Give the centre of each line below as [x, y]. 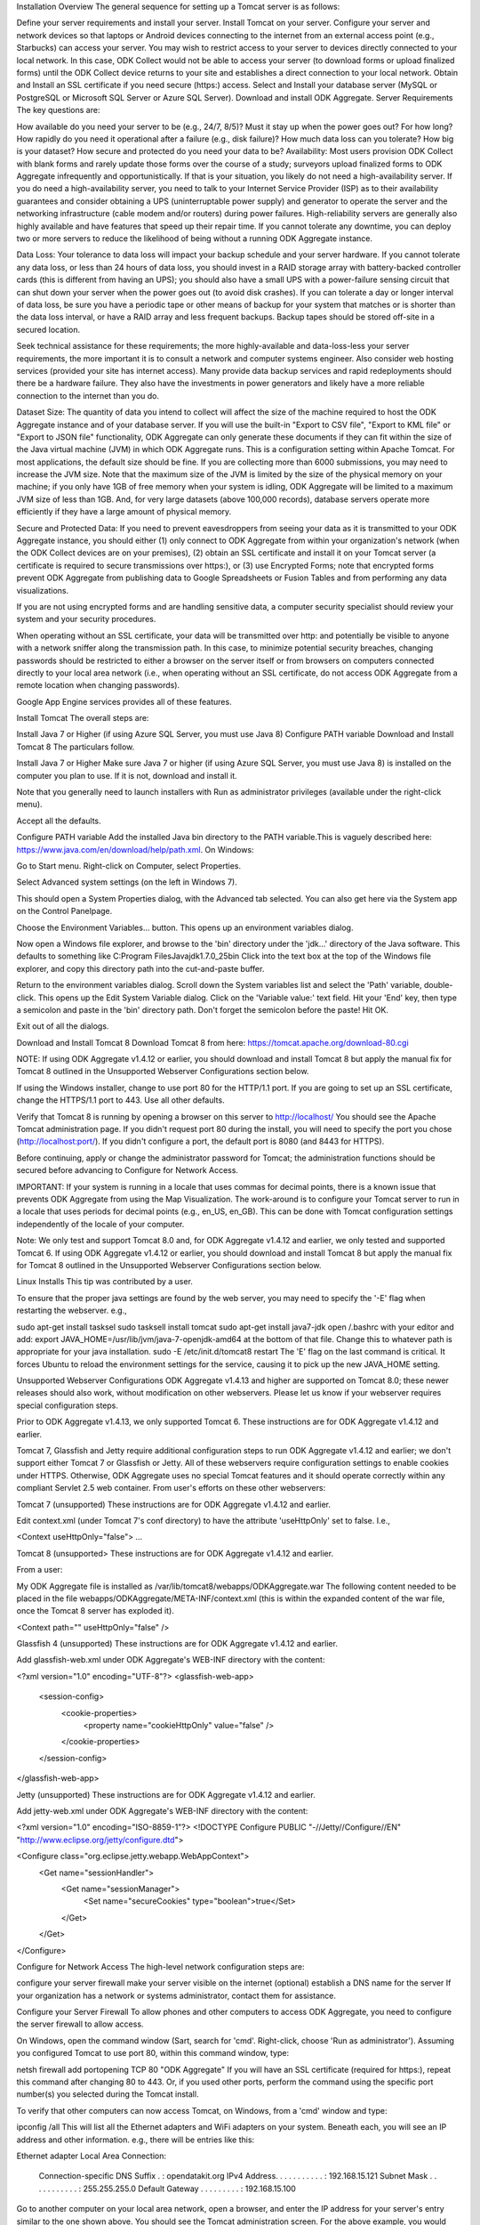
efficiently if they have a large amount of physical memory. [124, 512]
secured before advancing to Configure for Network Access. [128, 1170]
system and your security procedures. [86, 619]
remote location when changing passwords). [98, 685]
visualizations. [43, 590]
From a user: [40, 1570]
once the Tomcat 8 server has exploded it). [96, 1611]
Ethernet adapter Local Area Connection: [91, 2156]
